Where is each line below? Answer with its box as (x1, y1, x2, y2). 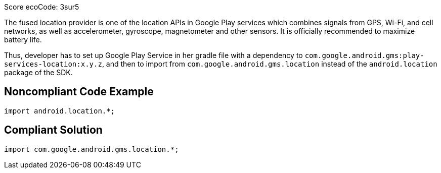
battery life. (4, 35, 42, 44)
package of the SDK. (4, 68, 73, 77)
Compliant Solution (4, 124, 103, 137)
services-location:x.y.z (4, 60, 102, 68)
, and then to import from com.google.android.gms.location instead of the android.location (102, 60, 437, 68)
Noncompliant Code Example (4, 85, 154, 98)
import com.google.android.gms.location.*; (4, 145, 179, 153)
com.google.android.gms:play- (304, 51, 424, 60)
